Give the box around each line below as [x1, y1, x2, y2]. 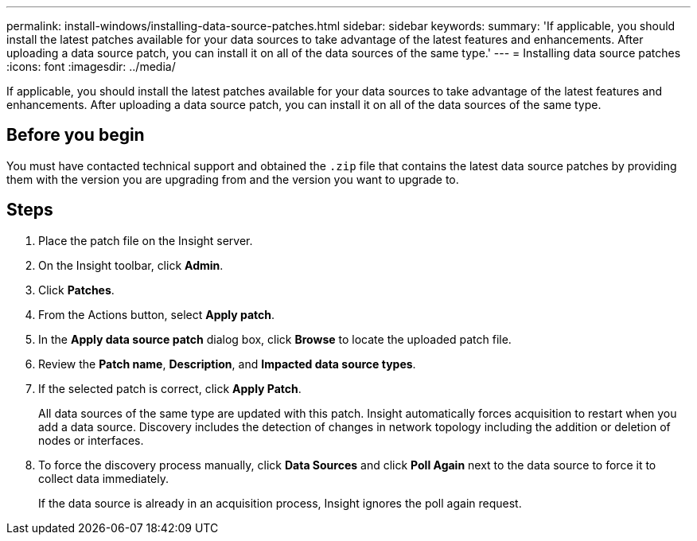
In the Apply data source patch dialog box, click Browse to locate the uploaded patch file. [38, 332, 512, 346]
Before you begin [6, 125, 145, 146]
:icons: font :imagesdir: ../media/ [6, 60, 176, 73]
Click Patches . [38, 282, 115, 297]
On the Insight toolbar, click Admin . [38, 258, 224, 272]
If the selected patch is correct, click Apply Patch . [38, 381, 302, 395]
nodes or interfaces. [38, 433, 144, 447]
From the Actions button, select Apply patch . [38, 307, 275, 321]
